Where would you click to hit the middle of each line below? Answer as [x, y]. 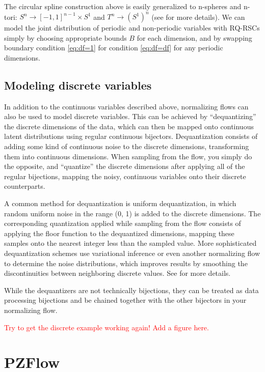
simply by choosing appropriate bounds [65, 37]
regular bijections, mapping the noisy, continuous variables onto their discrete [125, 176]
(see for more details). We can [198, 17]
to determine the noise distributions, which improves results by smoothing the [126, 263]
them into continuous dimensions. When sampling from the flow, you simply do [128, 156]
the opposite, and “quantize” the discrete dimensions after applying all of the [125, 166]
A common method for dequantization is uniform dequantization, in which [120, 203]
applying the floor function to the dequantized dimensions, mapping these [119, 233]
